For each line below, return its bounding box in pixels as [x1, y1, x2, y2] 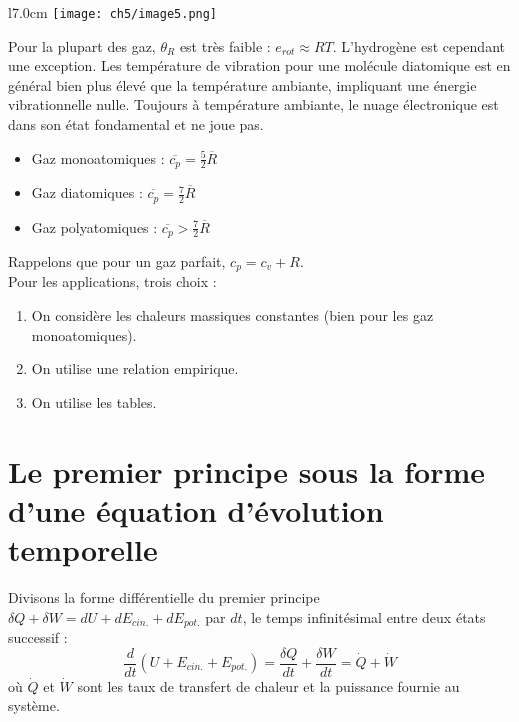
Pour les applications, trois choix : [8, 271, 217, 292]
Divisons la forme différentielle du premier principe [8, 586, 320, 607]
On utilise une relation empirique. [31, 358, 239, 379]
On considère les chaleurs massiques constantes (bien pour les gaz [31, 305, 434, 326]
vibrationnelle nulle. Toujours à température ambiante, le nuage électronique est [8, 94, 499, 115]
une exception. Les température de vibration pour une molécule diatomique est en [8, 55, 511, 76]
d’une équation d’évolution [8, 489, 384, 530]
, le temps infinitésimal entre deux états [242, 606, 486, 627]
